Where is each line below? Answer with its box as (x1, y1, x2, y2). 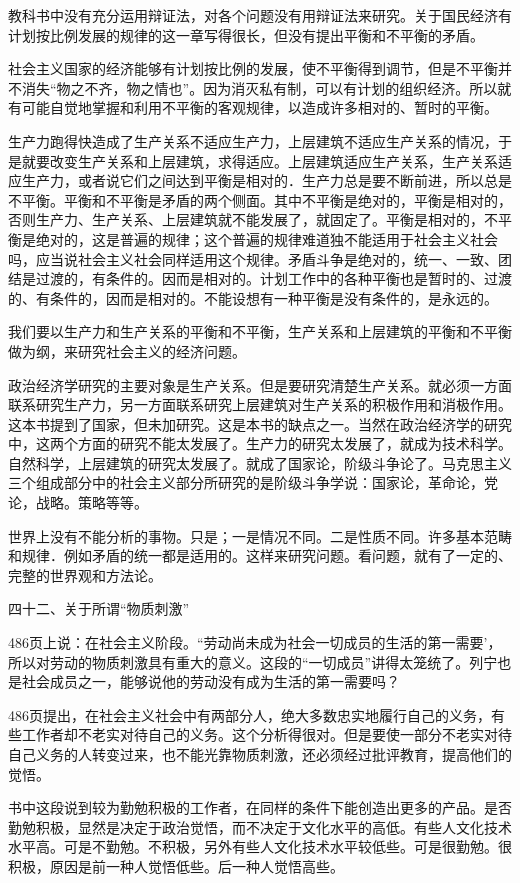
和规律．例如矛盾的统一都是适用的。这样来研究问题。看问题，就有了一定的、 (8, 545, 512, 566)
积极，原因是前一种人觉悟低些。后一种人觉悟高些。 (8, 855, 344, 876)
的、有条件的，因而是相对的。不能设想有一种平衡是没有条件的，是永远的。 (8, 287, 498, 308)
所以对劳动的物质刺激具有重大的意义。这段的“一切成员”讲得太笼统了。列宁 (8, 651, 498, 672)
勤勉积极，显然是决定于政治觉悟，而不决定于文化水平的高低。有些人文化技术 (8, 816, 512, 837)
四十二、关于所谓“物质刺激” (8, 598, 190, 619)
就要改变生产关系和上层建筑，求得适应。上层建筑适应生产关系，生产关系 (21, 150, 498, 171)
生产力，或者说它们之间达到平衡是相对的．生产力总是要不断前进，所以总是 (21, 170, 512, 191)
